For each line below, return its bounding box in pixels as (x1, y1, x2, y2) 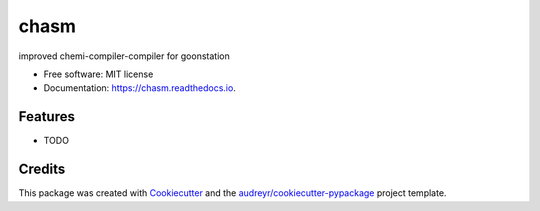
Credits (18, 161, 66, 178)
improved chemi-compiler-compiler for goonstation (18, 50, 230, 62)
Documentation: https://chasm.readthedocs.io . (43, 82, 237, 94)
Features (18, 108, 75, 125)
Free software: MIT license (43, 68, 154, 80)
